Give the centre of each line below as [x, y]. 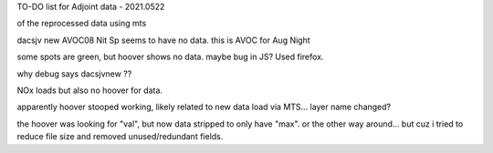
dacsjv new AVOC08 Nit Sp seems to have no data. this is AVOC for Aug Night [163, 40]
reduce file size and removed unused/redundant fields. [120, 137]
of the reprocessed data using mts [82, 24]
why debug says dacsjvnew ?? [74, 74]
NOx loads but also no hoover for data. [90, 90]
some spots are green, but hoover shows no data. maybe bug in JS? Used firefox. [170, 57]
